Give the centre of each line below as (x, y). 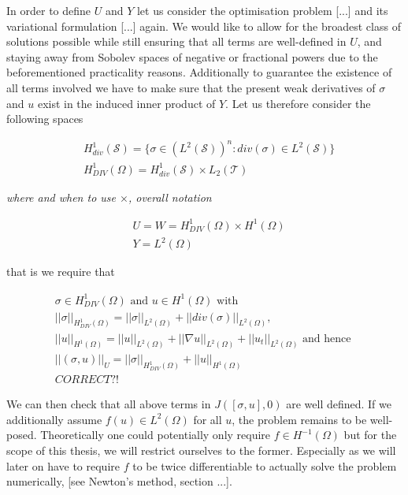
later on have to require (63, 465)
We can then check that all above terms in (109, 404)
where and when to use (61, 197)
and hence (327, 339)
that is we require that (61, 272)
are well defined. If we (339, 404)
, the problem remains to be (299, 419)
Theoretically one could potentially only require (156, 435)
